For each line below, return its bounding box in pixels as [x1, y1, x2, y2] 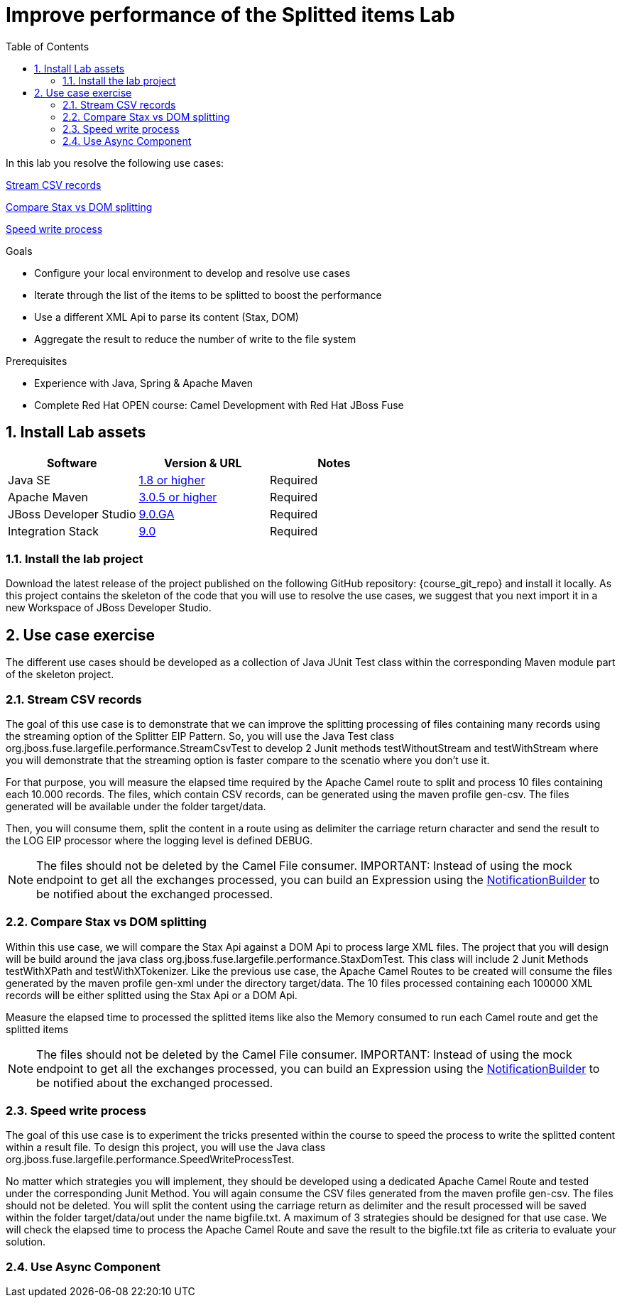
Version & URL [163, 455, 242, 470]
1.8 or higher [138, 472, 205, 487]
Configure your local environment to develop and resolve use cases [34, 266, 351, 279]
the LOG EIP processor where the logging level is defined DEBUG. [6, 834, 313, 846]
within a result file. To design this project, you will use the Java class [6, 1141, 326, 1154]
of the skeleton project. [6, 668, 114, 681]
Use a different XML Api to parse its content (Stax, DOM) [34, 310, 299, 323]
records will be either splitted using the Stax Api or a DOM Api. [6, 988, 298, 1001]
